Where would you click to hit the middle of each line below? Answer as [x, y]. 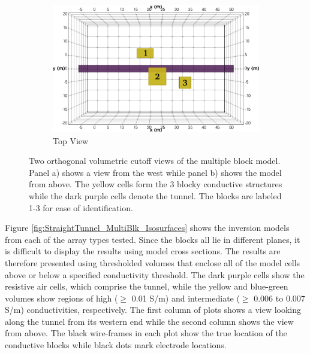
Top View [71, 140]
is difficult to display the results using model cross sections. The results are [143, 251]
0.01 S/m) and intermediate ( [186, 298]
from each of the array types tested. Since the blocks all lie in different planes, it [153, 239]
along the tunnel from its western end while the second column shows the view [149, 321]
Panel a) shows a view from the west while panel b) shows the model [155, 172]
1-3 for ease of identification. [81, 207]
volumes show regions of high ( [61, 298]
